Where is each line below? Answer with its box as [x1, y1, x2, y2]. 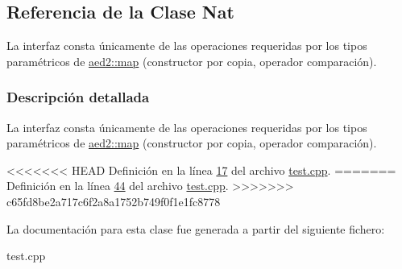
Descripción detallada [6, 87, 150, 107]
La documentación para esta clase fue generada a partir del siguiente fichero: [6, 220, 385, 237]
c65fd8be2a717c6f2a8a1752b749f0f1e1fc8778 [6, 192, 221, 209]
